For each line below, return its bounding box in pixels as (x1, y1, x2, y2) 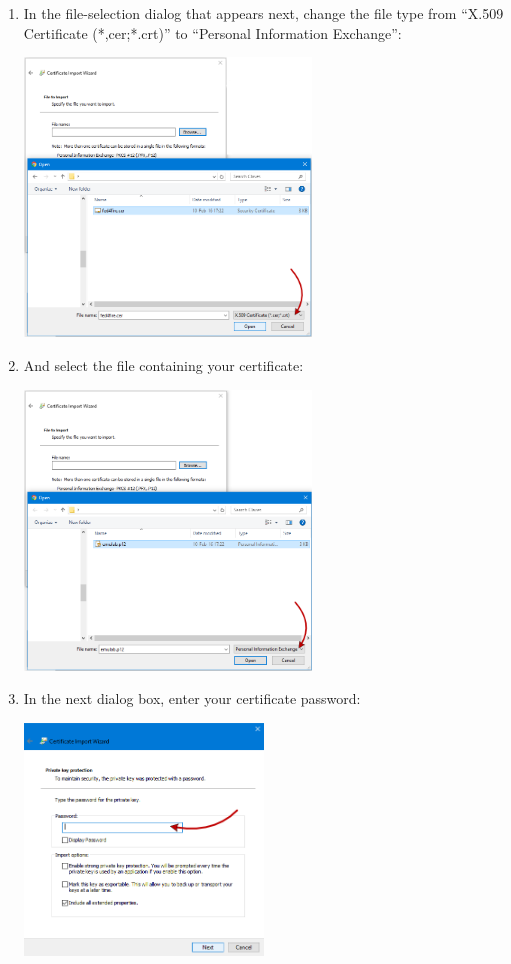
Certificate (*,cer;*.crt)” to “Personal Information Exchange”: (23, 22, 402, 43)
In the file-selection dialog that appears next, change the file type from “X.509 (23, 3, 504, 23)
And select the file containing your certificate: (23, 354, 304, 375)
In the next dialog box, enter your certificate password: (23, 688, 361, 709)
